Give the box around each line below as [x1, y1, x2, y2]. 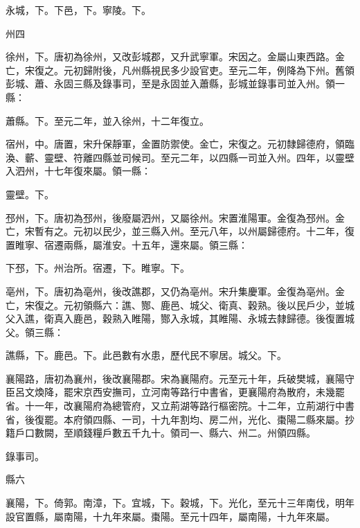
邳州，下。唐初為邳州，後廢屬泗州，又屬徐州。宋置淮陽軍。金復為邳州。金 [6, 210, 345, 225]
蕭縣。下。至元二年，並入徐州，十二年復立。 [6, 113, 209, 127]
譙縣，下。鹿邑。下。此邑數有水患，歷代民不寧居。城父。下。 [6, 348, 287, 362]
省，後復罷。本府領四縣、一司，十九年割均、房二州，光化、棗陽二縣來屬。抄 [6, 412, 354, 426]
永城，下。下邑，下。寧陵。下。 [6, 3, 151, 17]
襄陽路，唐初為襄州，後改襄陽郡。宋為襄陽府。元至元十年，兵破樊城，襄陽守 [6, 371, 354, 385]
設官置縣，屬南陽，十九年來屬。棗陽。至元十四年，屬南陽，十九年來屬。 [6, 509, 335, 523]
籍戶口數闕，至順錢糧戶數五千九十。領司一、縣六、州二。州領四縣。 [6, 425, 316, 440]
